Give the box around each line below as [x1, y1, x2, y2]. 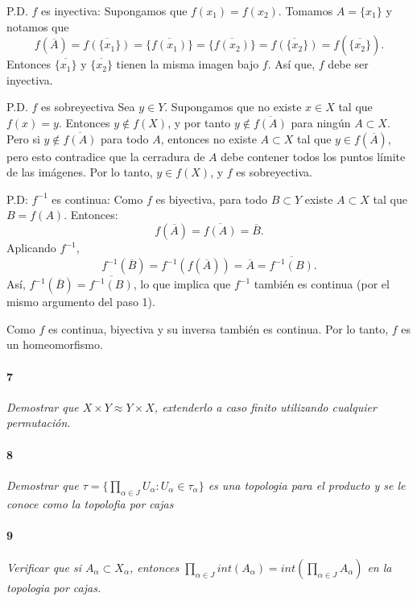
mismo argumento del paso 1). [6, 293, 155, 310]
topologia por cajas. [6, 578, 101, 595]
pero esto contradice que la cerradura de [6, 147, 205, 164]
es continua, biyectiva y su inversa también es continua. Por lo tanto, [47, 320, 389, 337]
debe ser [328, 56, 369, 73]
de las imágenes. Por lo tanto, [6, 164, 153, 180]
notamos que [6, 18, 69, 35]
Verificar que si [6, 558, 82, 575]
